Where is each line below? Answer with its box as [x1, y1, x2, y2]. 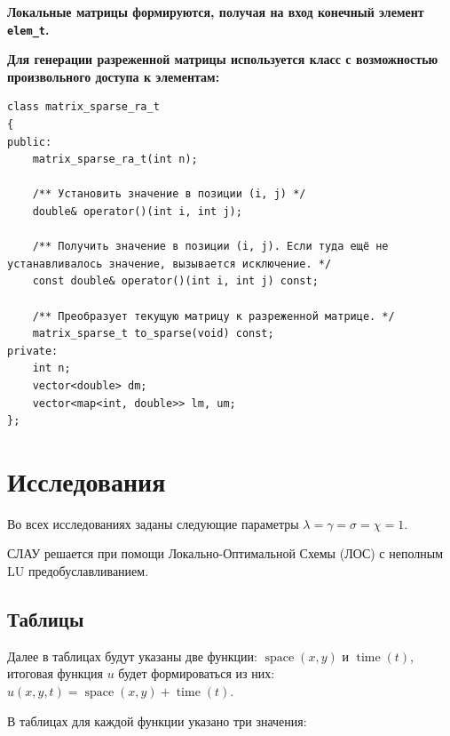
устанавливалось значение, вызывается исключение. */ [7, 257, 332, 270]
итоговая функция [7, 664, 104, 683]
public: [7, 135, 52, 148]
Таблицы [7, 605, 84, 633]
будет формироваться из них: [118, 664, 275, 683]
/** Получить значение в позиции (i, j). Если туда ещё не [32, 240, 389, 253]
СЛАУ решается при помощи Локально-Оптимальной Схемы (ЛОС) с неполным [7, 544, 443, 563]
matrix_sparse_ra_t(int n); [32, 153, 198, 166]
